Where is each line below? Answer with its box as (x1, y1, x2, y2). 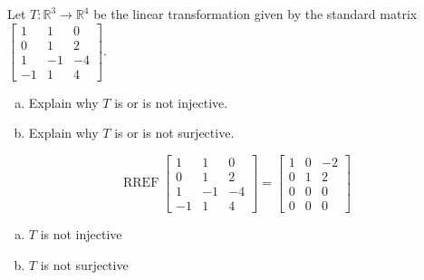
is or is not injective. (114, 92, 228, 111)
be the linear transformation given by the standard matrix (93, 5, 418, 23)
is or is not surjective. (114, 123, 235, 142)
